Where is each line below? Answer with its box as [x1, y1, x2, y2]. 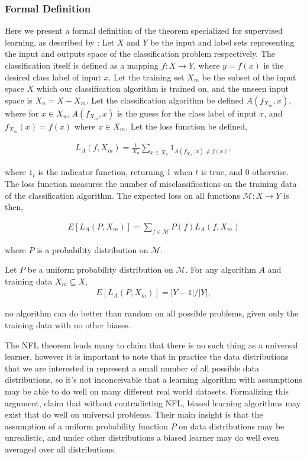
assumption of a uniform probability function [5, 419, 169, 432]
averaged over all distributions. [5, 442, 117, 455]
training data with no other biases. [5, 318, 131, 331]
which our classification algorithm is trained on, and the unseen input [36, 82, 289, 95]
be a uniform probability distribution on [27, 263, 173, 276]
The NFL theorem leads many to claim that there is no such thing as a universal [5, 338, 298, 351]
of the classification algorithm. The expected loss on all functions [5, 189, 240, 201]
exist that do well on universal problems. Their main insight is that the [5, 408, 263, 421]
